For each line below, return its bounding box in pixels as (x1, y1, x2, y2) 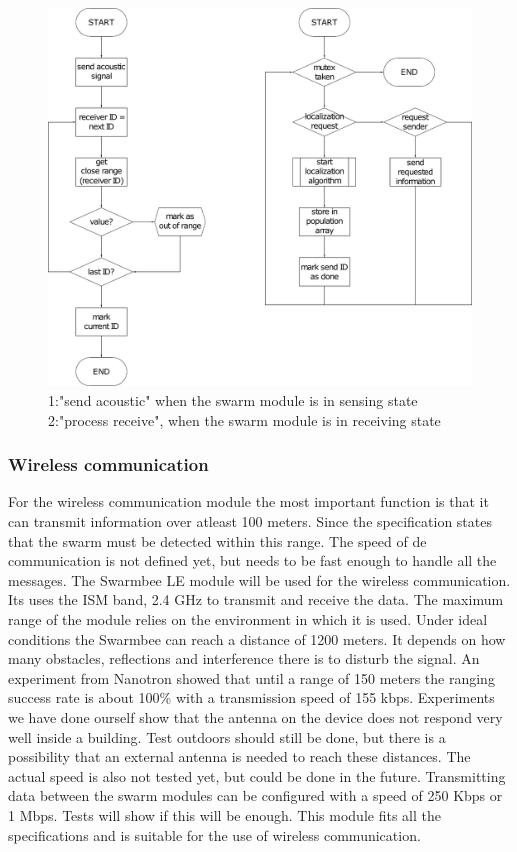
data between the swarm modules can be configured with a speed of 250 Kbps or (8, 785, 503, 806)
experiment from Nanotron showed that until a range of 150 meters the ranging (8, 667, 495, 688)
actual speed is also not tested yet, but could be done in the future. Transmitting (8, 765, 506, 786)
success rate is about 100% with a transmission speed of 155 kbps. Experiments (8, 687, 495, 708)
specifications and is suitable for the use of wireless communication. (8, 824, 421, 845)
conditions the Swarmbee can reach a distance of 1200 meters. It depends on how (8, 628, 506, 649)
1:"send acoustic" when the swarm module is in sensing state (48, 390, 418, 411)
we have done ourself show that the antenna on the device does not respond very (8, 706, 503, 727)
